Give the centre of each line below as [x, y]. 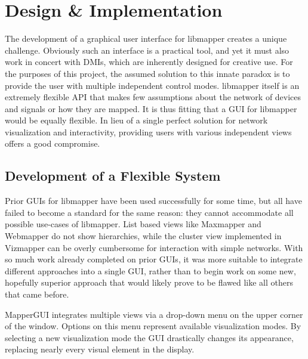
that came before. [37, 294]
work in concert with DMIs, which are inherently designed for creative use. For [149, 62]
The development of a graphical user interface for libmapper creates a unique [146, 38]
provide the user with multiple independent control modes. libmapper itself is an [152, 85]
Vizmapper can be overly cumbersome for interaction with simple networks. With [154, 247]
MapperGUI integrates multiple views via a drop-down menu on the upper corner [154, 314]
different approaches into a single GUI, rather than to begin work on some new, [150, 270]
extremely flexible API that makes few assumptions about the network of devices [153, 97]
